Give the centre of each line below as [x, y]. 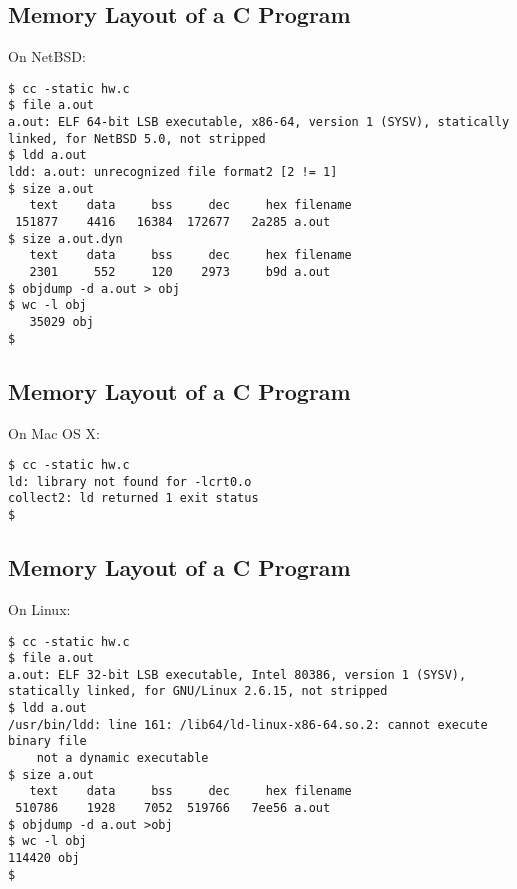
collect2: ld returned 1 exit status [133, 498]
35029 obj [61, 321]
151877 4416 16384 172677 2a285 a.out [173, 222]
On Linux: [39, 608]
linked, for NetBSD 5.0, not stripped [137, 138]
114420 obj [44, 858]
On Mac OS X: [54, 432]
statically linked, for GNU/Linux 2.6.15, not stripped [198, 691]
